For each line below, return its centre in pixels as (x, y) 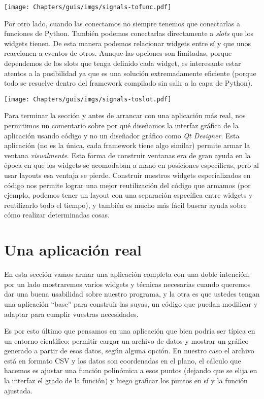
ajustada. (19, 390)
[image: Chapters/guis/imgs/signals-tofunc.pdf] (88, 7)
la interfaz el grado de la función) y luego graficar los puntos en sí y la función (126, 380)
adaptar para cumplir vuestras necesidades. (71, 314)
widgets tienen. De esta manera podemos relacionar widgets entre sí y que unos (128, 43)
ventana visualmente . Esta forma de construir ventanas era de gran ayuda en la (127, 155)
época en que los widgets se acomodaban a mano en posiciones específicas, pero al (131, 165)
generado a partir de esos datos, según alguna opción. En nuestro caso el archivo (129, 351)
